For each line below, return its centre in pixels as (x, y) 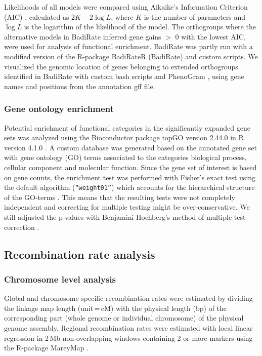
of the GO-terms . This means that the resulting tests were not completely (120, 197)
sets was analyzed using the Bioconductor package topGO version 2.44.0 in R (124, 137)
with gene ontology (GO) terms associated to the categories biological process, (125, 157)
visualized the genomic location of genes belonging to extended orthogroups (121, 66)
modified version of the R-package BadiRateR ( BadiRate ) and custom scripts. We (131, 56)
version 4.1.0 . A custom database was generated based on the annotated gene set (130, 147)
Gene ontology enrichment (59, 109)
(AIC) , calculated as (37, 16)
